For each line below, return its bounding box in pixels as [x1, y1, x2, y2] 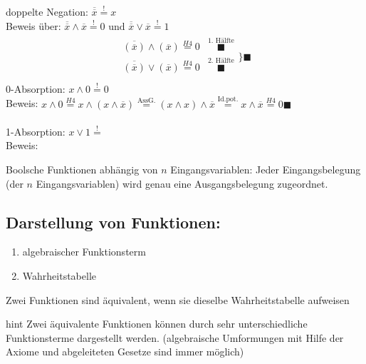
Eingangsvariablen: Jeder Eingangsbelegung [170, 161, 361, 176]
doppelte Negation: [6, 4, 88, 19]
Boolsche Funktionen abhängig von [6, 161, 158, 176]
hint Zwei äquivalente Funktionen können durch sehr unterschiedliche [6, 316, 308, 331]
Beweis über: [6, 18, 61, 33]
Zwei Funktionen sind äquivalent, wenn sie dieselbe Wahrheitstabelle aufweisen [6, 292, 350, 307]
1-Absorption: [6, 123, 66, 138]
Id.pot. [217, 95, 239, 103]
